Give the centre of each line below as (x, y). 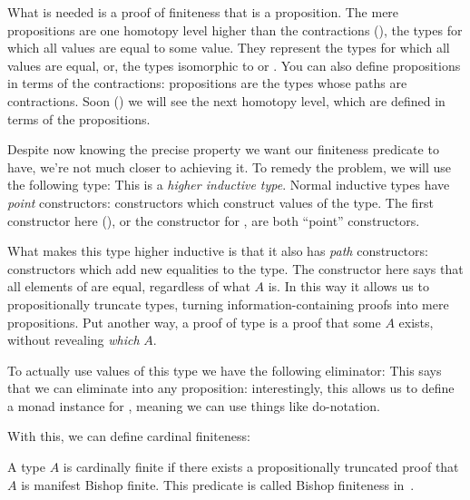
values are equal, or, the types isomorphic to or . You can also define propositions (234, 65)
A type (26, 467)
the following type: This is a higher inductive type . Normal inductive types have (229, 185)
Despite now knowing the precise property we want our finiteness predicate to (223, 149)
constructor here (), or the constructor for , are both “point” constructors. (214, 220)
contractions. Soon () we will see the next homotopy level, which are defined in (226, 100)
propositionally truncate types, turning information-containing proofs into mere (228, 304)
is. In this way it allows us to (348, 286)
